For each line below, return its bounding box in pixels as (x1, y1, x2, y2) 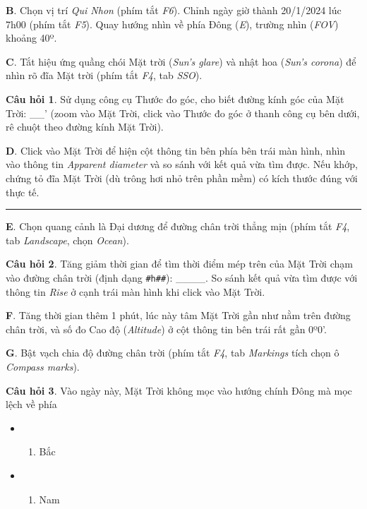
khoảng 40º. (6, 30, 57, 45)
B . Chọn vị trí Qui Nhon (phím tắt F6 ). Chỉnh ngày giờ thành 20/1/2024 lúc (6, 3, 342, 17)
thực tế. (6, 184, 40, 199)
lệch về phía (6, 397, 57, 412)
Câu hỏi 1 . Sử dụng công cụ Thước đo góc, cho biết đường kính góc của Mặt (6, 91, 344, 106)
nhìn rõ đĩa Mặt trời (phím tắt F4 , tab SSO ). (6, 68, 203, 83)
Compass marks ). (6, 359, 80, 373)
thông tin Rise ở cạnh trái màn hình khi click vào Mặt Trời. (6, 284, 265, 299)
